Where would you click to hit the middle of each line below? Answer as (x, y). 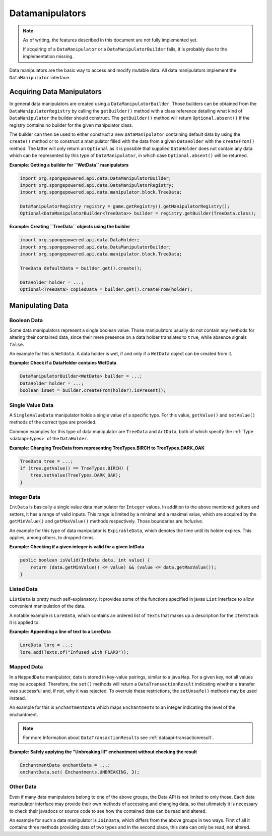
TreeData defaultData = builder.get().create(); (81, 268)
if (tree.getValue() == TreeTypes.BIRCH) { (75, 468)
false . (17, 344)
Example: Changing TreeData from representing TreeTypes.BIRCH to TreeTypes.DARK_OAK (107, 448)
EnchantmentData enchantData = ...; (65, 765)
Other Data (23, 787)
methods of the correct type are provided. (53, 422)
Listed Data (23, 589)
